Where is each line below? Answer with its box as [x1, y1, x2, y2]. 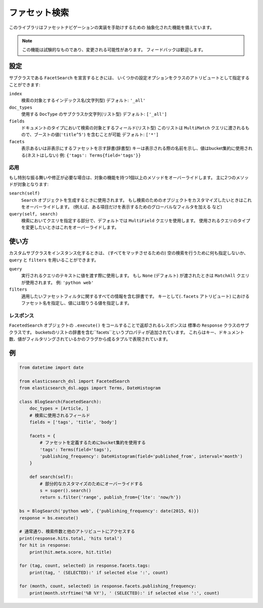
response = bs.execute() [19, 515, 79, 521]
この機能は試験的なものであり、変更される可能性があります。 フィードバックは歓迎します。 [22, 47, 206, 53]
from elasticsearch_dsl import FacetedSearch [19, 378, 130, 384]
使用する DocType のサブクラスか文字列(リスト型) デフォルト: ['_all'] [21, 111, 168, 117]
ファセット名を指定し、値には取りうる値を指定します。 [21, 300, 132, 306]
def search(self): [29, 474, 74, 480]
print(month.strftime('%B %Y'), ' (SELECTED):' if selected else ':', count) [29, 590, 220, 596]
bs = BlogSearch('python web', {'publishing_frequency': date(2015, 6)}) [19, 508, 199, 514]
